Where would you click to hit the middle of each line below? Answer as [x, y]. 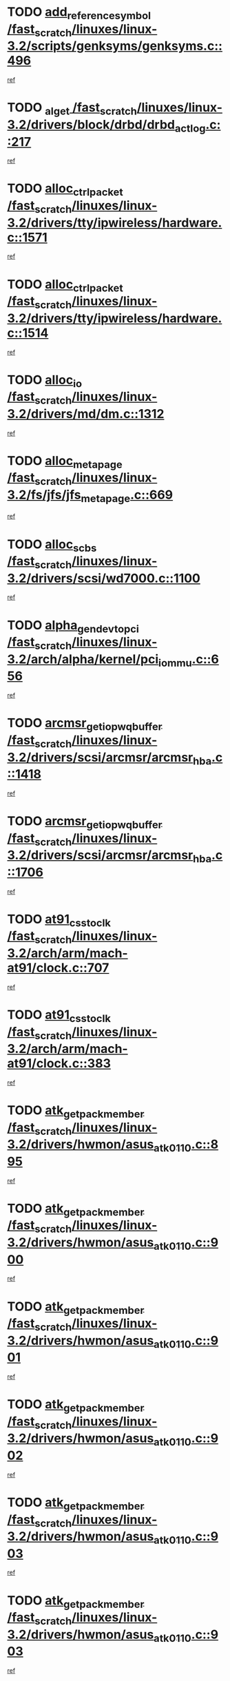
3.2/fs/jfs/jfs [44, 495]
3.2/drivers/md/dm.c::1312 [86, 414]
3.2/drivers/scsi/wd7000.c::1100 [104, 578]
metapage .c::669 [127, 496]
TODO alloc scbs [52, 545]
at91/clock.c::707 [58, 968]
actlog [190, 128]
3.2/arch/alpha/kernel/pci [83, 659]
